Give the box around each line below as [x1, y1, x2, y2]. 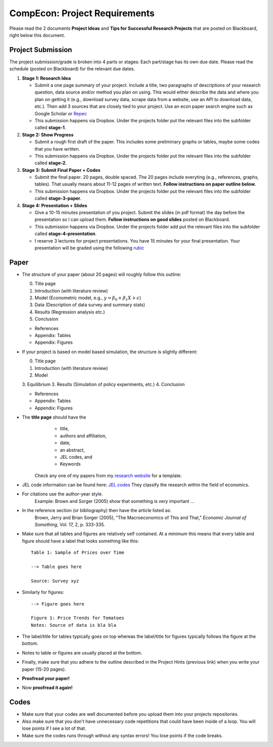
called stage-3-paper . [34, 195, 82, 202]
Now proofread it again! [22, 685, 73, 691]
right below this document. [9, 32, 65, 38]
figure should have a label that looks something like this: [22, 538, 139, 544]
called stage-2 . [34, 160, 67, 166]
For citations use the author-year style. [22, 491, 103, 497]
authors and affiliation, [60, 433, 107, 439]
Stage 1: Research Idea [22, 75, 71, 81]
